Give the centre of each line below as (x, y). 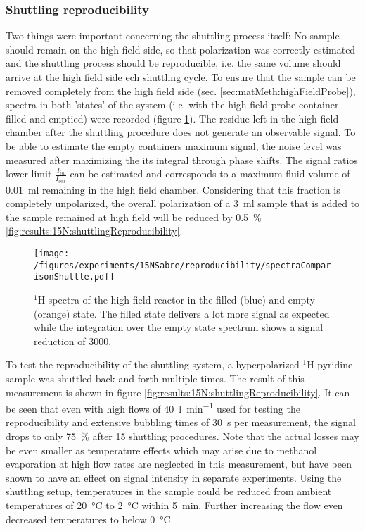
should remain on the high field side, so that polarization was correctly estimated (181, 49)
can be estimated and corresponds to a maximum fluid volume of (210, 174)
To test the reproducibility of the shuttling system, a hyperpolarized (153, 364)
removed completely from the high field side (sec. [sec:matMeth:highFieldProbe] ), (181, 90)
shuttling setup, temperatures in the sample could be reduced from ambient (169, 491)
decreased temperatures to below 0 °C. (90, 519)
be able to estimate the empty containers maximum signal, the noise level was (174, 145)
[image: (52, 254)
